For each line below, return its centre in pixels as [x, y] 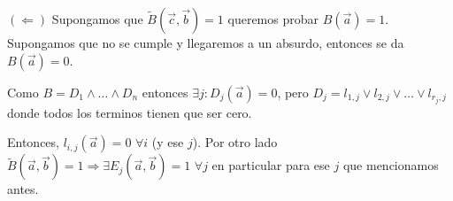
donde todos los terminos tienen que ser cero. [130, 112]
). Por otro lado [235, 142]
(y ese [168, 142]
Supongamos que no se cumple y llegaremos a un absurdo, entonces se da [206, 43]
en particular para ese [271, 165]
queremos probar [273, 19]
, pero [293, 92]
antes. [23, 189]
